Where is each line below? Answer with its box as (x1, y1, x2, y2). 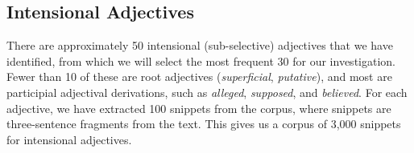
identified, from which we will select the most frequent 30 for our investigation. (6, 52, 395, 69)
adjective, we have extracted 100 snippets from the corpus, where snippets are (6, 99, 391, 116)
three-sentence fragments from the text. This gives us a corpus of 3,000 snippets (6, 115, 401, 132)
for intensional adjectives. (6, 131, 132, 147)
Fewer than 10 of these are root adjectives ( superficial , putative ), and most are (6, 68, 392, 85)
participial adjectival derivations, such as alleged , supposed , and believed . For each (6, 83, 408, 100)
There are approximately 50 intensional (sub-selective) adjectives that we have (6, 37, 393, 54)
